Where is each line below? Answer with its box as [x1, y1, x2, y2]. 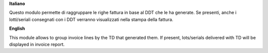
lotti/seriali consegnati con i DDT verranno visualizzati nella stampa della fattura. [9, 16, 174, 22]
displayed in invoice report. [9, 41, 65, 47]
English [9, 26, 25, 31]
